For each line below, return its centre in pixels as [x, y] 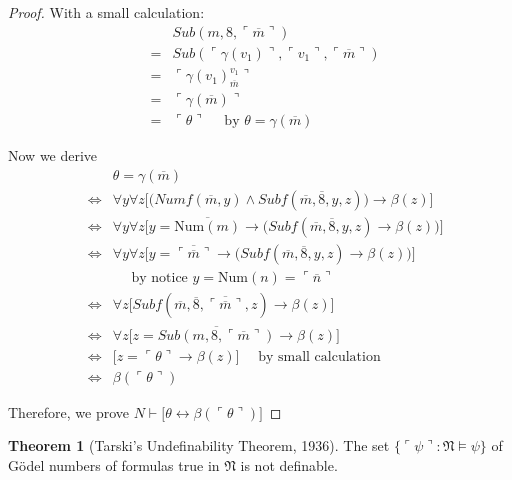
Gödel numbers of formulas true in [114, 464]
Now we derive [53, 155]
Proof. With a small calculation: [106, 12]
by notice [159, 278]
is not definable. [289, 464]
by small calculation [319, 356]
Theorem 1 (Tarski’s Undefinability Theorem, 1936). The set [199, 445]
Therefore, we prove [69, 411]
